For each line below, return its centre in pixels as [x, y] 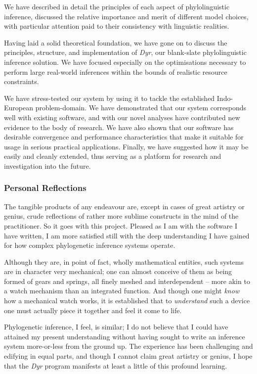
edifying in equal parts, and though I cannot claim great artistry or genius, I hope [128, 356]
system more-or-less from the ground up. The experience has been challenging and [128, 346]
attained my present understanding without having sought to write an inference [125, 336]
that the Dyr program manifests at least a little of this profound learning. [116, 365]
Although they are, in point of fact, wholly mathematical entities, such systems [124, 261]
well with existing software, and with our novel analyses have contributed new [122, 117]
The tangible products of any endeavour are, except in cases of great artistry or [124, 206]
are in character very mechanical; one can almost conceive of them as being [118, 271]
